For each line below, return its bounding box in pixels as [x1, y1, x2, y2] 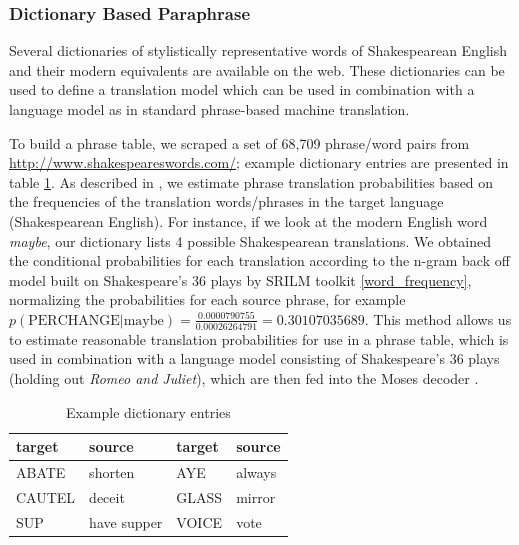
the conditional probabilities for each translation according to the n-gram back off [9, 250, 510, 271]
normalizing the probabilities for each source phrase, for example [9, 289, 406, 310]
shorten [89, 461, 135, 482]
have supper [89, 511, 163, 532]
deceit [89, 486, 125, 507]
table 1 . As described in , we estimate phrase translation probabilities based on [9, 171, 494, 192]
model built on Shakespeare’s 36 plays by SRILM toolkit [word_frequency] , [9, 269, 472, 290]
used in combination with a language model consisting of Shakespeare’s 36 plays [9, 348, 500, 369]
